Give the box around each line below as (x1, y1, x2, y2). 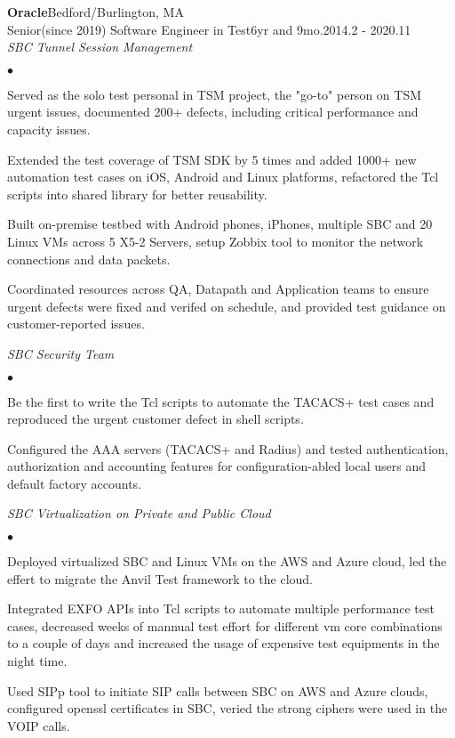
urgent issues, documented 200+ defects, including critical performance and (7, 102, 419, 121)
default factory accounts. (7, 474, 142, 492)
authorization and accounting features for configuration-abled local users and (7, 457, 427, 475)
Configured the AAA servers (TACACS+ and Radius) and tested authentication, (7, 439, 449, 458)
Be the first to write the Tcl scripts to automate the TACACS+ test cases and (7, 392, 435, 410)
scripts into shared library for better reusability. (7, 184, 267, 203)
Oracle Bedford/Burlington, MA (7, 3, 184, 20)
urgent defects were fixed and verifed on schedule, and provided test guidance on (7, 296, 446, 315)
